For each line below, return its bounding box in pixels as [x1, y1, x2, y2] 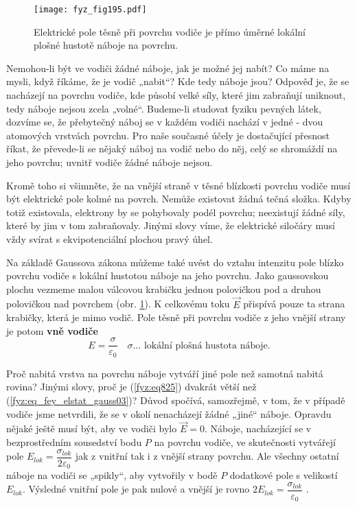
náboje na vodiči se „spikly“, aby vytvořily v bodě [6, 468, 218, 482]
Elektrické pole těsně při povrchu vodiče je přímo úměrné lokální [34, 24, 306, 38]
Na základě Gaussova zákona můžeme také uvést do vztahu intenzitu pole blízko [6, 255, 344, 269]
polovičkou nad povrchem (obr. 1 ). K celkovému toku [6, 296, 230, 311]
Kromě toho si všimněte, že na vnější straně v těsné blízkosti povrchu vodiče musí [6, 178, 351, 192]
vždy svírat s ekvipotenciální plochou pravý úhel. [6, 231, 213, 246]
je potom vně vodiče [6, 323, 98, 338]
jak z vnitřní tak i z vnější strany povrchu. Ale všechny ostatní [75, 449, 339, 463]
